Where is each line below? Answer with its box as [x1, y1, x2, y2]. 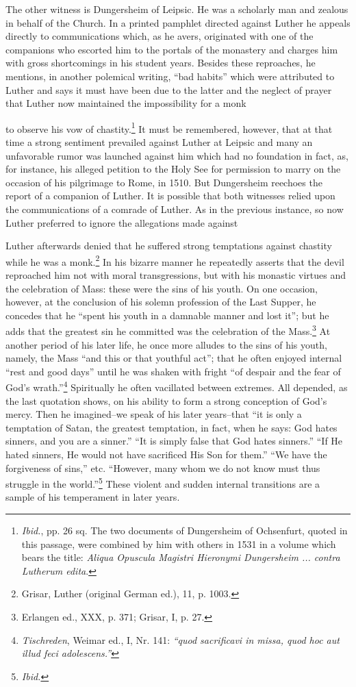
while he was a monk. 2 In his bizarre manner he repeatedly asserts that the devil [5, 252, 344, 268]
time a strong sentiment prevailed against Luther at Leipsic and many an [5, 135, 313, 149]
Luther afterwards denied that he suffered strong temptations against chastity [5, 238, 332, 253]
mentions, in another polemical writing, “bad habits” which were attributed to [5, 68, 335, 83]
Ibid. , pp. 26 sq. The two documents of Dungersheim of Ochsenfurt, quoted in [21, 523, 348, 538]
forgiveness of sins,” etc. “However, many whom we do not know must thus [5, 460, 320, 475]
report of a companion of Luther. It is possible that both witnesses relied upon [5, 188, 335, 203]
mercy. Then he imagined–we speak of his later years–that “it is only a [5, 407, 302, 421]
